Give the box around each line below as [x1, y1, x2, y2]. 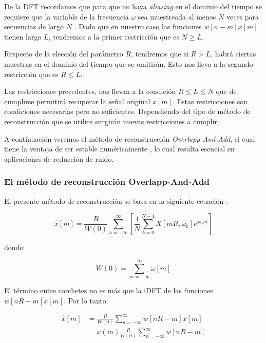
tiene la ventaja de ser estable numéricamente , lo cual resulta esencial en [4, 143, 235, 154]
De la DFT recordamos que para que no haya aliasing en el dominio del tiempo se [4, 1, 262, 11]
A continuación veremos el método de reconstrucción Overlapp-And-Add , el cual [4, 133, 255, 144]
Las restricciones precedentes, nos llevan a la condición [4, 86, 176, 97]
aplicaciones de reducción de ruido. [4, 153, 114, 164]
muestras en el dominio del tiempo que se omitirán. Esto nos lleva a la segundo [4, 58, 253, 69]
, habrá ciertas [211, 48, 256, 59]
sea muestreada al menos [138, 11, 216, 22]
